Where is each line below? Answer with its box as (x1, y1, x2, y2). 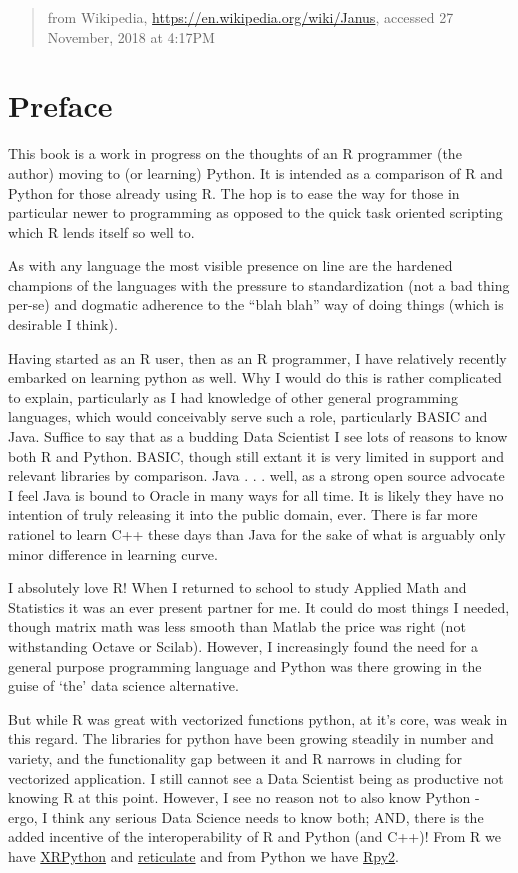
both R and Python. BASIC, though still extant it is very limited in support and (8, 445, 505, 466)
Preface (8, 85, 113, 126)
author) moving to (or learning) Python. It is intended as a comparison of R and (8, 162, 503, 183)
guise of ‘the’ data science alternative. (8, 675, 239, 696)
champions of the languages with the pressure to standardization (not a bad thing (8, 274, 510, 295)
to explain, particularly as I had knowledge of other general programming (8, 386, 458, 407)
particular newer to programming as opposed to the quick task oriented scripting (8, 202, 503, 223)
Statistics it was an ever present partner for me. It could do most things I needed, (8, 596, 510, 617)
